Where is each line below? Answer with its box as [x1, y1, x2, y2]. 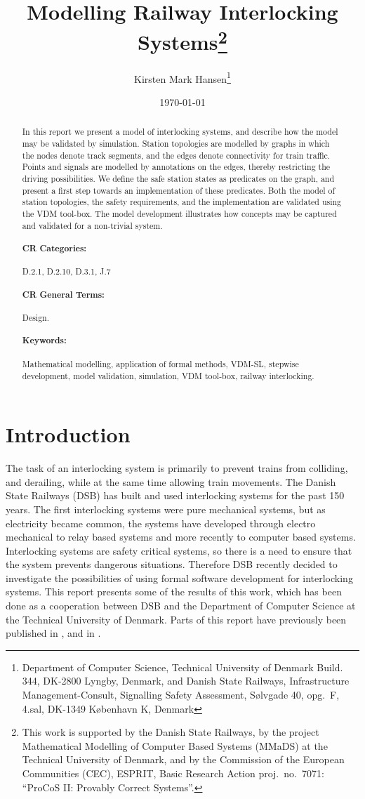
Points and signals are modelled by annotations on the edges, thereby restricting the [22, 161, 331, 173]
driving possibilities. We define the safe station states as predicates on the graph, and [22, 172, 335, 184]
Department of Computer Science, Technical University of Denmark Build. [22, 659, 343, 674]
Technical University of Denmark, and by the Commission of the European [22, 752, 345, 767]
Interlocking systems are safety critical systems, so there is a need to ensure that [6, 543, 352, 557]
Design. [22, 312, 50, 324]
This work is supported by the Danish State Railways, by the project [22, 725, 319, 739]
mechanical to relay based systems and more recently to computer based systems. [6, 529, 356, 544]
